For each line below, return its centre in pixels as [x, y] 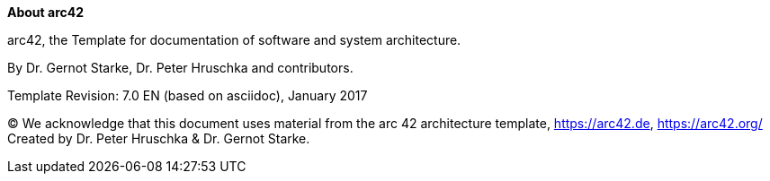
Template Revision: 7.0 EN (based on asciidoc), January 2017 [188, 95]
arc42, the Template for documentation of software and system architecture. [234, 40]
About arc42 [46, 12]
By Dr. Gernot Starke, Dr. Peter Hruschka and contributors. [180, 68]
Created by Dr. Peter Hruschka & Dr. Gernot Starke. [159, 138]
